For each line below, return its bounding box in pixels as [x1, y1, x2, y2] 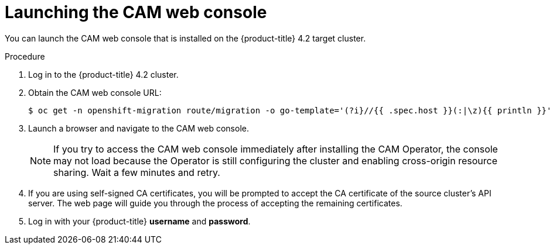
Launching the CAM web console [5, 2, 267, 22]
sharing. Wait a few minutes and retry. [53, 166, 220, 178]
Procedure [5, 51, 45, 61]
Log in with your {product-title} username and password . [28, 216, 251, 226]
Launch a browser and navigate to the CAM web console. [28, 123, 249, 133]
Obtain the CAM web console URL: [28, 87, 162, 98]
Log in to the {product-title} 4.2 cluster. [28, 69, 179, 79]
